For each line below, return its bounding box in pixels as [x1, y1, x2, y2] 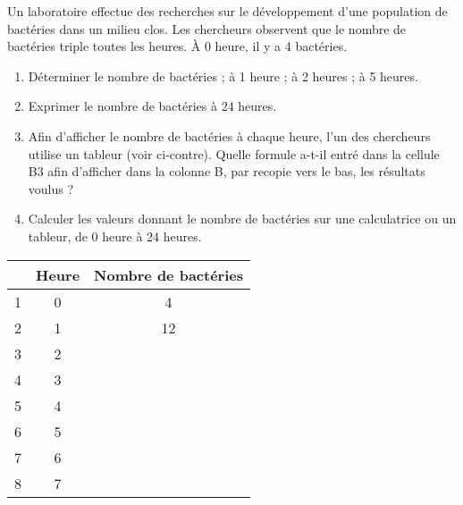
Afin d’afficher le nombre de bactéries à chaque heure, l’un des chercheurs [28, 126, 431, 145]
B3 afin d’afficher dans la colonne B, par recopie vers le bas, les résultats [28, 162, 425, 181]
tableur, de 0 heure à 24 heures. [28, 226, 202, 245]
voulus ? [28, 179, 74, 198]
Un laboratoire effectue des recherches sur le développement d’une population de [7, 2, 448, 20]
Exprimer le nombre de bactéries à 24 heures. [28, 97, 277, 115]
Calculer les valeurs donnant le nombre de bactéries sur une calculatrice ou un [28, 209, 457, 228]
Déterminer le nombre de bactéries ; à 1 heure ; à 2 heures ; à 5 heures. [28, 66, 418, 85]
